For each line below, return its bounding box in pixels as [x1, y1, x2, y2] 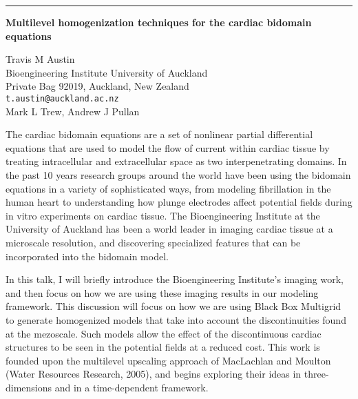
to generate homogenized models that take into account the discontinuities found [6, 312, 346, 327]
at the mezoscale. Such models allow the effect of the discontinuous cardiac [6, 326, 322, 340]
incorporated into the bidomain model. [6, 249, 169, 263]
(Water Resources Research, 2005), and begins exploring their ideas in [6, 367, 302, 381]
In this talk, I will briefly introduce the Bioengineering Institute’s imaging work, [6, 272, 344, 286]
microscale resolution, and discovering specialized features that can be [6, 235, 301, 249]
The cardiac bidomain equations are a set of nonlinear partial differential [6, 127, 313, 142]
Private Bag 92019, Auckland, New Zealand [6, 79, 189, 93]
